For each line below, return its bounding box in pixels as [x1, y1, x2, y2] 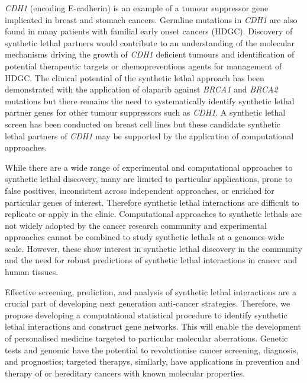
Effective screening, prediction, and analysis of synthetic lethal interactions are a [5, 285, 297, 298]
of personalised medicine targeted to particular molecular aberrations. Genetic [5, 332, 288, 344]
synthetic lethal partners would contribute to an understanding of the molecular [5, 36, 295, 49]
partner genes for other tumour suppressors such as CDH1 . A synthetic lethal [5, 106, 286, 119]
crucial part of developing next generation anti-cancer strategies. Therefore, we [5, 297, 290, 309]
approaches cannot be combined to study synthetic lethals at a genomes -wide [5, 231, 285, 243]
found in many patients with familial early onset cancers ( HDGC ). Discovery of [5, 25, 293, 37]
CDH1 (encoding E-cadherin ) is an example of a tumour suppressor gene [5, 2, 269, 14]
